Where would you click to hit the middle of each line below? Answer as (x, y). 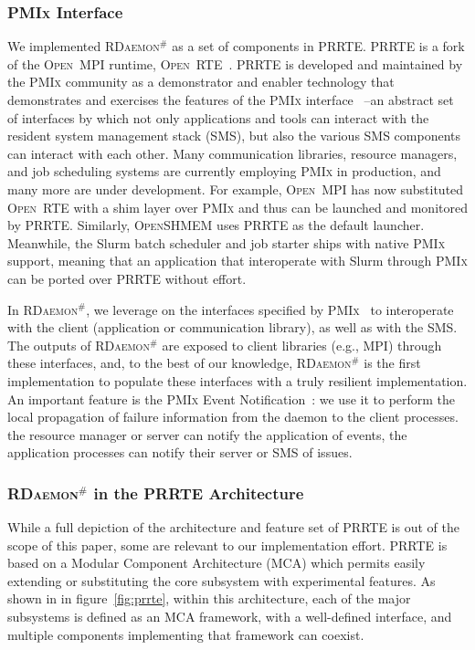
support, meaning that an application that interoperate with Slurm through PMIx (237, 261)
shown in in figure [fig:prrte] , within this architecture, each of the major (209, 598)
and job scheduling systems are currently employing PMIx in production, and (224, 171)
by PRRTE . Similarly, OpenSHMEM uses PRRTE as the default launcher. (216, 225)
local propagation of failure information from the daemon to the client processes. (233, 417)
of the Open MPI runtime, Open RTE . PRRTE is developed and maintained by (235, 63)
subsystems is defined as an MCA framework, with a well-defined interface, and (230, 617)
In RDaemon (43, 309)
